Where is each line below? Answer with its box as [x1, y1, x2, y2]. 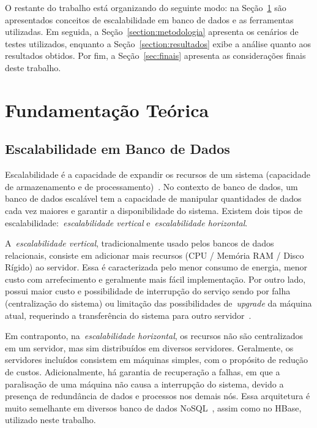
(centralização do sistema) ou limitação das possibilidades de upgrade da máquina [5, 297, 312, 310]
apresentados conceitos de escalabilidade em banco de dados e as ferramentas [5, 13, 294, 26]
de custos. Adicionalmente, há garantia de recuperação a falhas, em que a [5, 365, 280, 378]
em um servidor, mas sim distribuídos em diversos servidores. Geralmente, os [5, 341, 294, 354]
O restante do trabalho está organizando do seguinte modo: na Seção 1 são [5, 1, 286, 13]
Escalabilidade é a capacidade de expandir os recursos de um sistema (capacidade [5, 168, 310, 181]
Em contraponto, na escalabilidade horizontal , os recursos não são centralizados [5, 329, 304, 342]
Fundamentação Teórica [5, 97, 209, 122]
